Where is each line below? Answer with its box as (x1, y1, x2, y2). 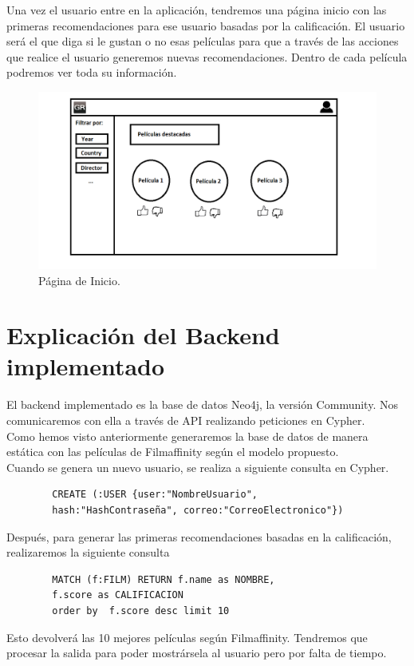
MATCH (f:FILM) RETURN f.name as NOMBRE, (52, 573, 275, 585)
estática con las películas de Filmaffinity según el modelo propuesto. (6, 443, 339, 460)
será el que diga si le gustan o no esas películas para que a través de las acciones (6, 33, 399, 50)
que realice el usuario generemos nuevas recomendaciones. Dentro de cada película (6, 48, 408, 65)
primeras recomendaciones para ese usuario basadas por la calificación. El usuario (6, 17, 405, 34)
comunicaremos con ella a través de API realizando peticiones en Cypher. (6, 412, 365, 428)
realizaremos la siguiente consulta (6, 544, 170, 561)
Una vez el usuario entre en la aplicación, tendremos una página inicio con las (6, 2, 387, 18)
